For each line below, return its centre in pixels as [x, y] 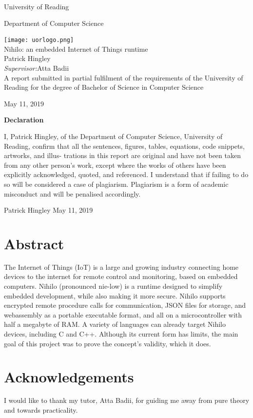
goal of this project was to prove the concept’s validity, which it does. [107, 343]
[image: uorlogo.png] [39, 40]
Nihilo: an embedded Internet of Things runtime [76, 49]
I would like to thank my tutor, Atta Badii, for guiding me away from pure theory [127, 400]
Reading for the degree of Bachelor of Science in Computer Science [104, 87]
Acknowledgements [69, 377]
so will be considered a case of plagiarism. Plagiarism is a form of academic [116, 184]
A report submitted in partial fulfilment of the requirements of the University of [124, 77]
